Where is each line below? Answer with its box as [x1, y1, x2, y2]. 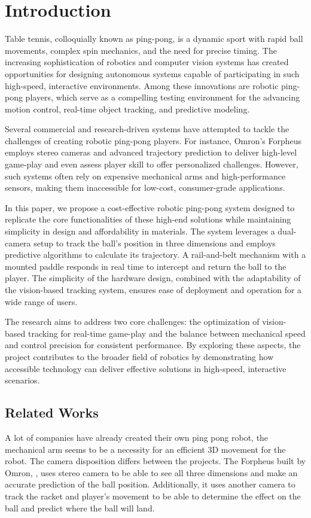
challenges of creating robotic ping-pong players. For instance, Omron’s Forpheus [5, 134, 302, 147]
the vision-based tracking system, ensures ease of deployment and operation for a [5, 284, 302, 295]
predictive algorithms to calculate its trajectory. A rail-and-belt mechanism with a [5, 248, 306, 261]
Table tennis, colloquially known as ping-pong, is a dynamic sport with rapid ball [5, 32, 303, 45]
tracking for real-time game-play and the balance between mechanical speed [28, 327, 306, 339]
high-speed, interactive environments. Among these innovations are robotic [5, 79, 279, 92]
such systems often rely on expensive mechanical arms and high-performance [5, 169, 286, 182]
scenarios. [5, 374, 40, 386]
